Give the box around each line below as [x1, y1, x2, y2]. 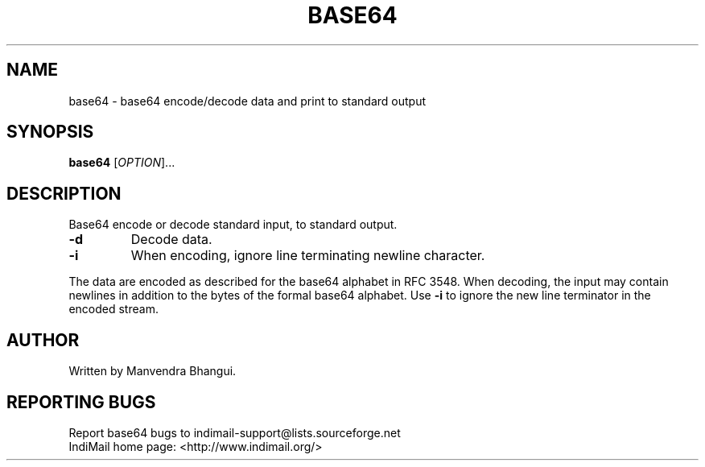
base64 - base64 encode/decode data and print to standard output [68, 93, 427, 108]
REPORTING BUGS [6, 391, 156, 412]
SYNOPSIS [6, 122, 94, 143]
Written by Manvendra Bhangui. [68, 364, 237, 378]
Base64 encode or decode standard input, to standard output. [68, 217, 398, 232]
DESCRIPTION [6, 183, 122, 204]
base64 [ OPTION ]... [68, 155, 175, 170]
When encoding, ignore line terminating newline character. [130, 247, 485, 264]
